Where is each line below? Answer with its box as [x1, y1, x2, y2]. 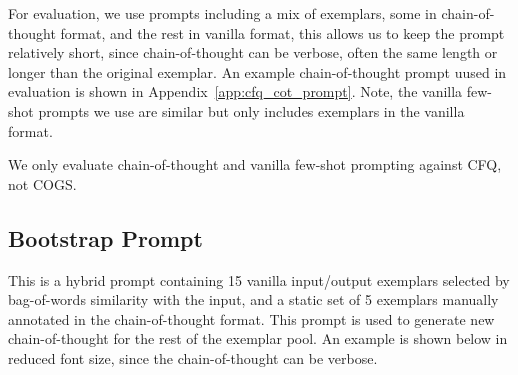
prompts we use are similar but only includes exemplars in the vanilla [38, 100, 465, 121]
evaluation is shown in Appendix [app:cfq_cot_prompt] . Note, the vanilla [8, 81, 463, 102]
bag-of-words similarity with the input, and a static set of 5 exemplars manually [8, 289, 499, 310]
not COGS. [8, 173, 77, 194]
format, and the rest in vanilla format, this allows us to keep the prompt [60, 22, 505, 43]
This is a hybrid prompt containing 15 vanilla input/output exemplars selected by [8, 269, 510, 290]
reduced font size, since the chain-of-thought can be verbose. [8, 347, 378, 368]
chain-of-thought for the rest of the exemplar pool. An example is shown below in [8, 328, 508, 349]
